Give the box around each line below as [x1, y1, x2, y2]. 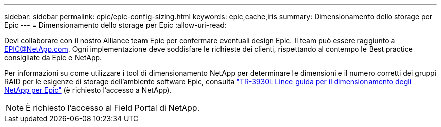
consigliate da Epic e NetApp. [4, 53, 102, 62]
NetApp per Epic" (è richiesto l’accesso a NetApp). [4, 86, 172, 94]
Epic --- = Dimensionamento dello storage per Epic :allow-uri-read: [4, 21, 227, 29]
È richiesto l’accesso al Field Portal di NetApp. [26, 103, 200, 113]
